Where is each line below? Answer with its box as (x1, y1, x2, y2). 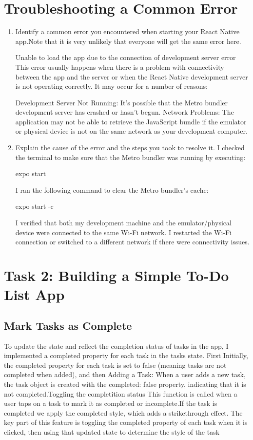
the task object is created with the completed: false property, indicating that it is (4, 379, 246, 389)
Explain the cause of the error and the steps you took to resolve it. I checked (15, 142, 245, 153)
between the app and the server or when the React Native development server (15, 71, 248, 81)
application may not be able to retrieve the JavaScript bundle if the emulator (15, 116, 247, 126)
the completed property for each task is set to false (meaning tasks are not (4, 360, 227, 370)
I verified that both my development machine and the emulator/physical (15, 218, 232, 228)
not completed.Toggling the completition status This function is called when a (4, 388, 237, 399)
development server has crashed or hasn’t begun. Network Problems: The (15, 107, 234, 117)
